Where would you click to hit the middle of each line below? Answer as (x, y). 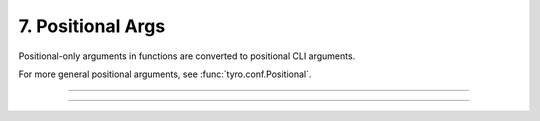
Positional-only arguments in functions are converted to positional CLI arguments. (187, 56)
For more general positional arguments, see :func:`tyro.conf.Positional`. (165, 74)
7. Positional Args (92, 26)
